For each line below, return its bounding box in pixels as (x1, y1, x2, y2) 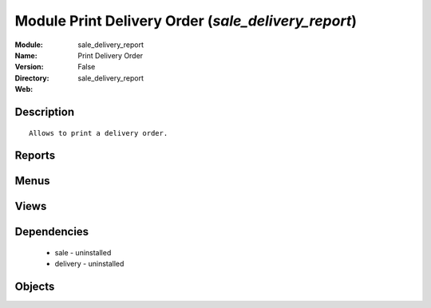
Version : (14, 62, 44, 72)
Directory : (14, 73, 49, 83)
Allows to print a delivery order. (29, 128, 168, 137)
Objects (14, 280, 55, 294)
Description (14, 105, 75, 119)
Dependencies (14, 225, 89, 239)
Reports (14, 148, 56, 163)
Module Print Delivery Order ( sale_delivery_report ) (14, 12, 357, 30)
